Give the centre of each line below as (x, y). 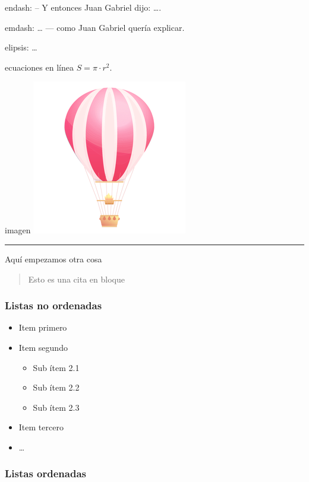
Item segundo (43, 347)
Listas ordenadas (45, 473)
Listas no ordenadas (53, 305)
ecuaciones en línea (39, 67)
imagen (18, 230)
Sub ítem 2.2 (56, 387)
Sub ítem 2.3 (56, 407)
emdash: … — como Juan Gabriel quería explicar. (95, 27)
